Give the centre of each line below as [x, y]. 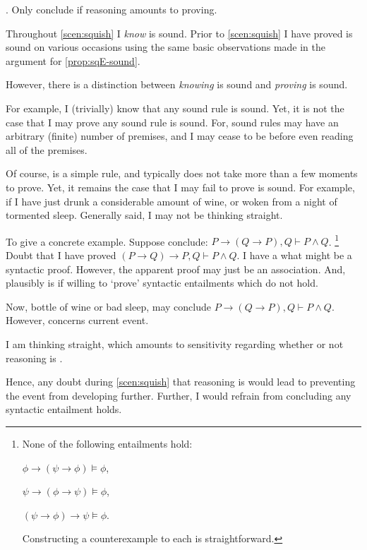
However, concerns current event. [77, 320]
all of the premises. [47, 149]
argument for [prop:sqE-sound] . [73, 60]
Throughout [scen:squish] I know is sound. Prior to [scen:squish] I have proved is [179, 33]
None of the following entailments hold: [107, 443]
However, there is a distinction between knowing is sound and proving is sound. [177, 84]
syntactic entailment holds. [64, 409]
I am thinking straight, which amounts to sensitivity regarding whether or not [175, 343]
